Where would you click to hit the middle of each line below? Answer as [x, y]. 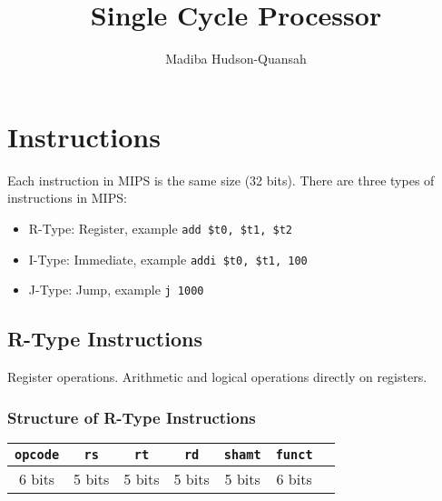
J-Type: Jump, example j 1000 [116, 290]
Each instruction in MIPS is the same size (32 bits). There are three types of [221, 180]
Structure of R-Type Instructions [132, 417]
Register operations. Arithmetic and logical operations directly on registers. [217, 377]
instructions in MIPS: [67, 198]
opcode [37, 454]
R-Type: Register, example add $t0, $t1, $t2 [160, 228]
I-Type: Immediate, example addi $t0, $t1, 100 [168, 259]
